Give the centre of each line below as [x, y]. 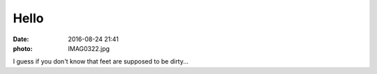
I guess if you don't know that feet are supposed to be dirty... [101, 61]
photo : [23, 48]
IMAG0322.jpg [89, 48]
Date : [21, 39]
